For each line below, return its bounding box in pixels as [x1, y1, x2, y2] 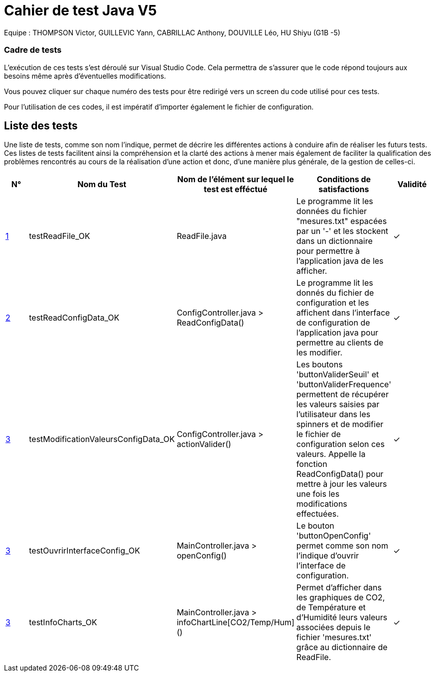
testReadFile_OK [29, 231, 90, 241]
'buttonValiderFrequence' [296, 379, 391, 390]
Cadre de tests [4, 45, 62, 55]
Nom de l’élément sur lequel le [177, 174, 294, 185]
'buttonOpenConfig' [296, 531, 371, 541]
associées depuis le [296, 622, 371, 633]
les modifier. [296, 347, 343, 358]
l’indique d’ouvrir [296, 551, 359, 561]
